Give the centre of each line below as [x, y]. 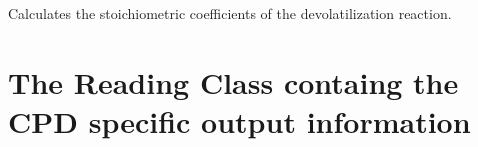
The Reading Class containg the [233, 81]
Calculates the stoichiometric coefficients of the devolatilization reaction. [230, 13]
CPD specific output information [239, 120]
